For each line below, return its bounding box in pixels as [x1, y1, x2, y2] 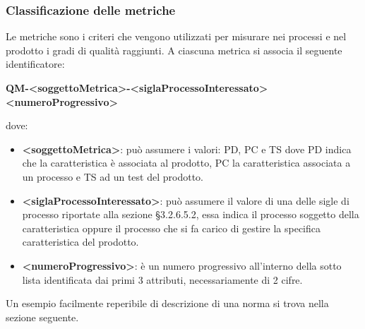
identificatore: [6, 56, 65, 71]
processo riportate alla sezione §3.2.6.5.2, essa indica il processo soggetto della [22, 207, 359, 222]
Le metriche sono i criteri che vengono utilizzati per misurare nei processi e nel [6, 29, 347, 44]
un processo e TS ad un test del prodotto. [22, 169, 203, 184]
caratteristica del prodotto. [22, 234, 139, 249]
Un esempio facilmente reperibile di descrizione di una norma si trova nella [6, 296, 329, 311]
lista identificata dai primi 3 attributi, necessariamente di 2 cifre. [22, 272, 303, 287]
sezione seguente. [6, 309, 79, 324]
